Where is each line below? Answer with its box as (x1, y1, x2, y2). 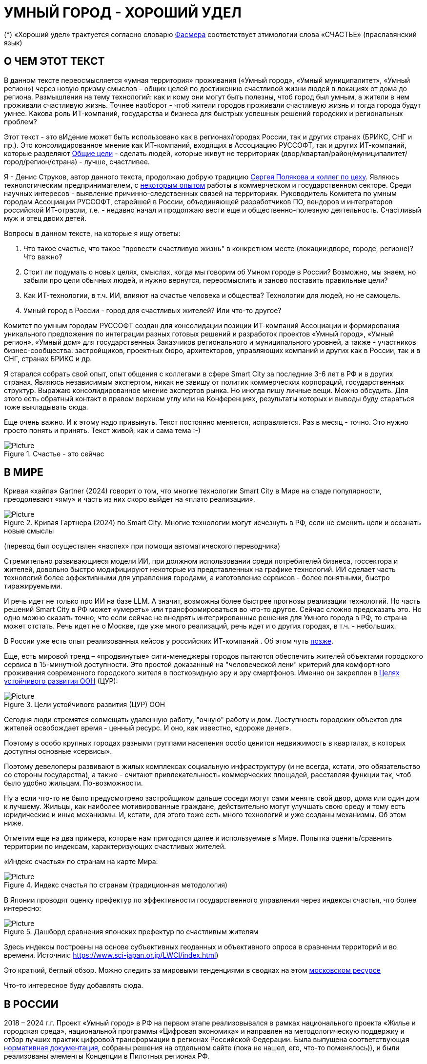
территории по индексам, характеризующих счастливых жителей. (4, 842, 226, 851)
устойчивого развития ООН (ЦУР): (4, 677, 118, 686)
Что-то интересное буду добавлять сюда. (4, 981, 143, 990)
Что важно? (23, 252, 62, 261)
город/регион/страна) (4, 157, 78, 166)
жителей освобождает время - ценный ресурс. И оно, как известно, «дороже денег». (4, 724, 291, 732)
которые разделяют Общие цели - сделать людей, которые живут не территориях (4, 149, 279, 158)
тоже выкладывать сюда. (4, 402, 88, 411)
